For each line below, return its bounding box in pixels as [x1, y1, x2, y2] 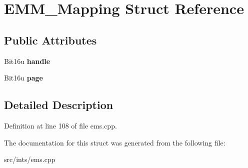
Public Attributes [4, 32, 97, 47]
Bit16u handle [4, 55, 50, 66]
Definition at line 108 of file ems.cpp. [4, 120, 117, 130]
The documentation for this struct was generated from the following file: [4, 137, 225, 147]
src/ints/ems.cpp [4, 154, 55, 164]
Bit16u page [4, 72, 43, 83]
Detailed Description [4, 97, 113, 112]
